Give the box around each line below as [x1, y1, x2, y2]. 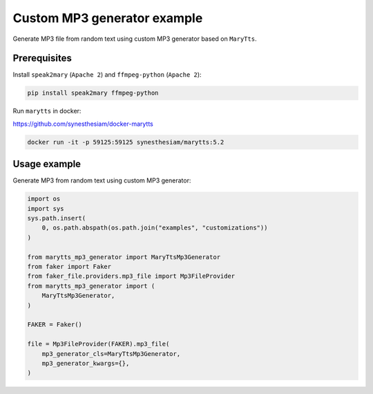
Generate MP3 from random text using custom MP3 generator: [12, 176, 191, 185]
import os [27, 195, 61, 203]
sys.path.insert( [27, 214, 86, 223]
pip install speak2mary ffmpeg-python [27, 89, 159, 97]
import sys [27, 205, 64, 212]
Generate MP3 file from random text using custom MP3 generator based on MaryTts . [12, 35, 257, 43]
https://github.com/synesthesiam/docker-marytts [12, 120, 153, 128]
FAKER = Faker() [27, 321, 83, 328]
